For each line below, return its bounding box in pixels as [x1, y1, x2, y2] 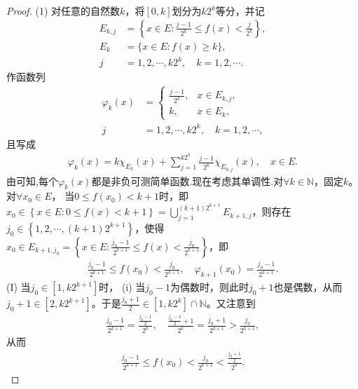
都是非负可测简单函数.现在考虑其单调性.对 [91, 173, 284, 188]
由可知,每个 [6, 173, 58, 188]
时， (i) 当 [99, 280, 146, 294]
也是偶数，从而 [273, 280, 343, 294]
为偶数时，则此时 [170, 280, 249, 294]
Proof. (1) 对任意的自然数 [6, 4, 121, 18]
